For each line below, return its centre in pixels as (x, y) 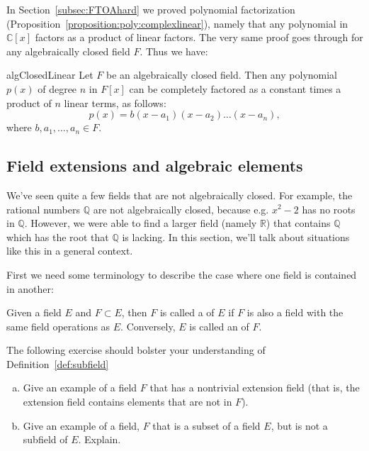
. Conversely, (148, 326)
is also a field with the (295, 312)
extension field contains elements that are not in (127, 402)
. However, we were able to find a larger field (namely (141, 223)
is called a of (187, 312)
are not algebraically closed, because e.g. (181, 209)
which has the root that (58, 236)
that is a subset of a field (206, 425)
